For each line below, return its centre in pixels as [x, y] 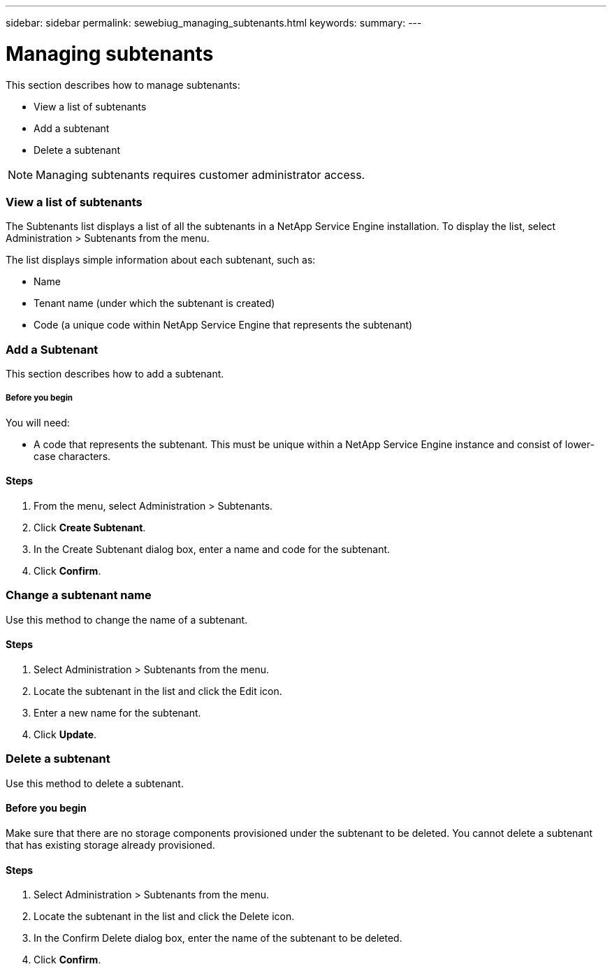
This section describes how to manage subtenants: [123, 85]
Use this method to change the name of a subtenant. [127, 619]
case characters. [72, 456]
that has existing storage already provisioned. [110, 845]
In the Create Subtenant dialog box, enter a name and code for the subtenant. [212, 549]
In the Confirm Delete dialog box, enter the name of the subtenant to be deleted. [218, 938]
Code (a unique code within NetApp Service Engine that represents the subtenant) [223, 325]
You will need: [38, 422]
